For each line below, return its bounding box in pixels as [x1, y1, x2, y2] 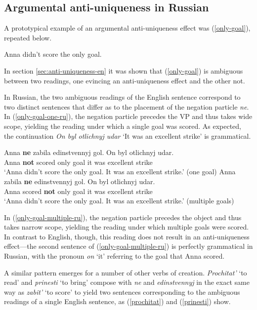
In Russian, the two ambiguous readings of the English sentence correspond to [4, 92, 241, 102]
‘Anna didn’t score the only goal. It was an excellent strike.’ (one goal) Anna [4, 166, 236, 177]
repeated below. [4, 32, 52, 42]
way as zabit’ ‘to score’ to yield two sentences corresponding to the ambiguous [4, 286, 240, 297]
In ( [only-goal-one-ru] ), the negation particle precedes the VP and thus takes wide [4, 111, 253, 121]
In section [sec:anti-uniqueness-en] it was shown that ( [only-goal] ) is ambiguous [4, 65, 243, 76]
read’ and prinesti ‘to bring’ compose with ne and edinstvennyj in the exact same [4, 277, 250, 287]
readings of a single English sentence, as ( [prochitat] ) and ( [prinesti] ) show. [4, 296, 231, 307]
